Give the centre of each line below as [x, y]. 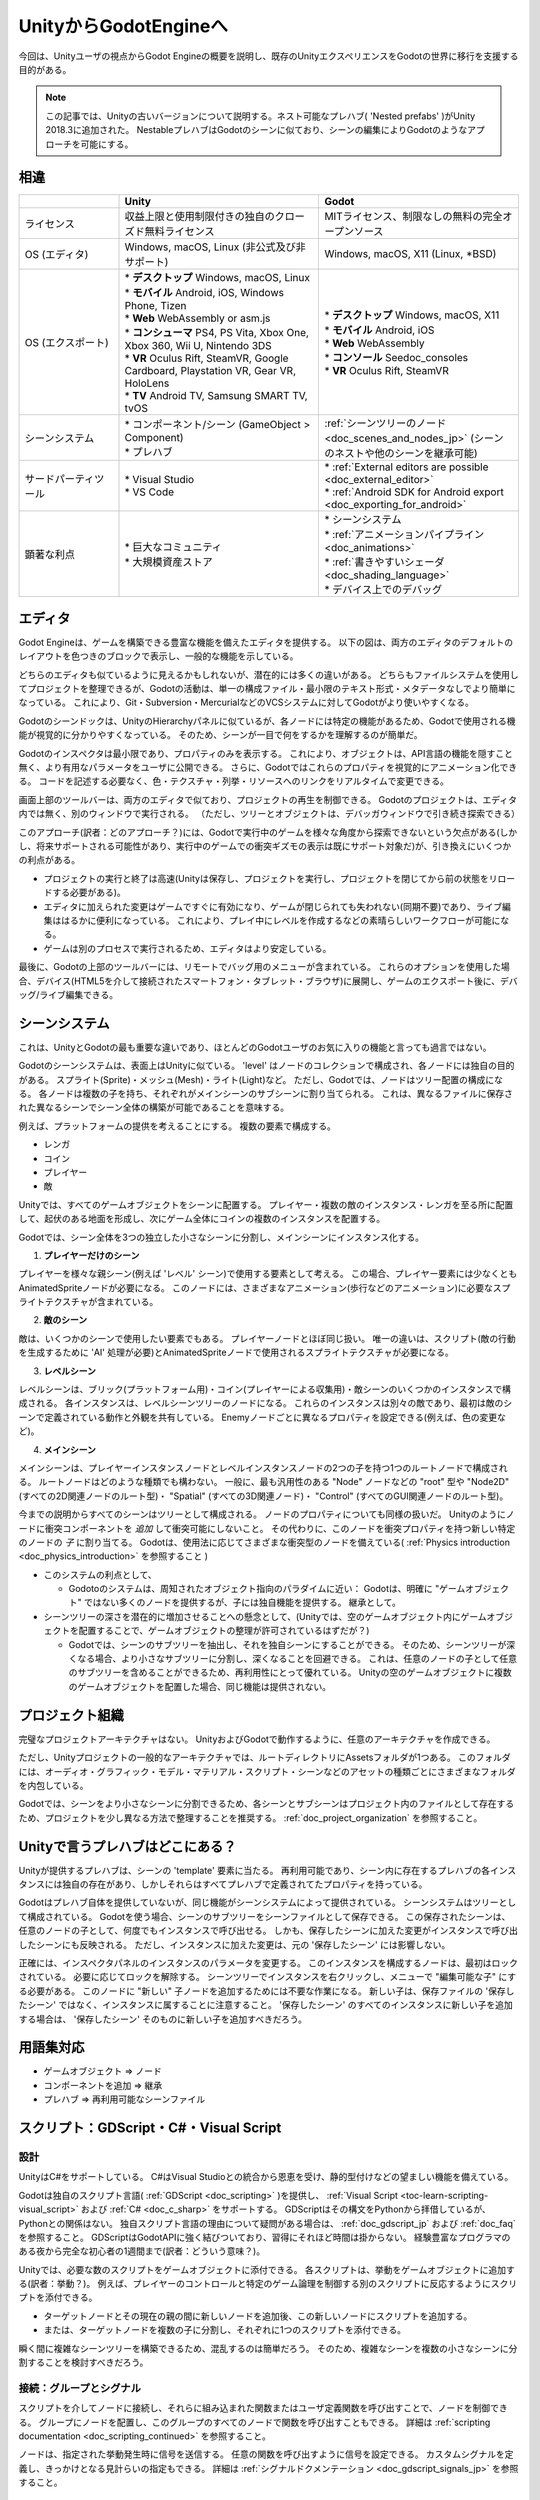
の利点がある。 [49, 860]
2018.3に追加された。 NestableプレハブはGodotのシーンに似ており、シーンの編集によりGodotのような [256, 130]
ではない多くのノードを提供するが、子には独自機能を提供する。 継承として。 [242, 1602]
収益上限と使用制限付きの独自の [199, 217]
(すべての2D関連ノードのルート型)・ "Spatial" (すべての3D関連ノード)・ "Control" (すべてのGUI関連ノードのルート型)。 [263, 1496]
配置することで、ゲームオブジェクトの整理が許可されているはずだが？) [224, 1631]
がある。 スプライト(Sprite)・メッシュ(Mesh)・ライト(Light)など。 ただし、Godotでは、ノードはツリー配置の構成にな [261, 1079]
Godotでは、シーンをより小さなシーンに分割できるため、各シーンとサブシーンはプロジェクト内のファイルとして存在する [266, 1804]
